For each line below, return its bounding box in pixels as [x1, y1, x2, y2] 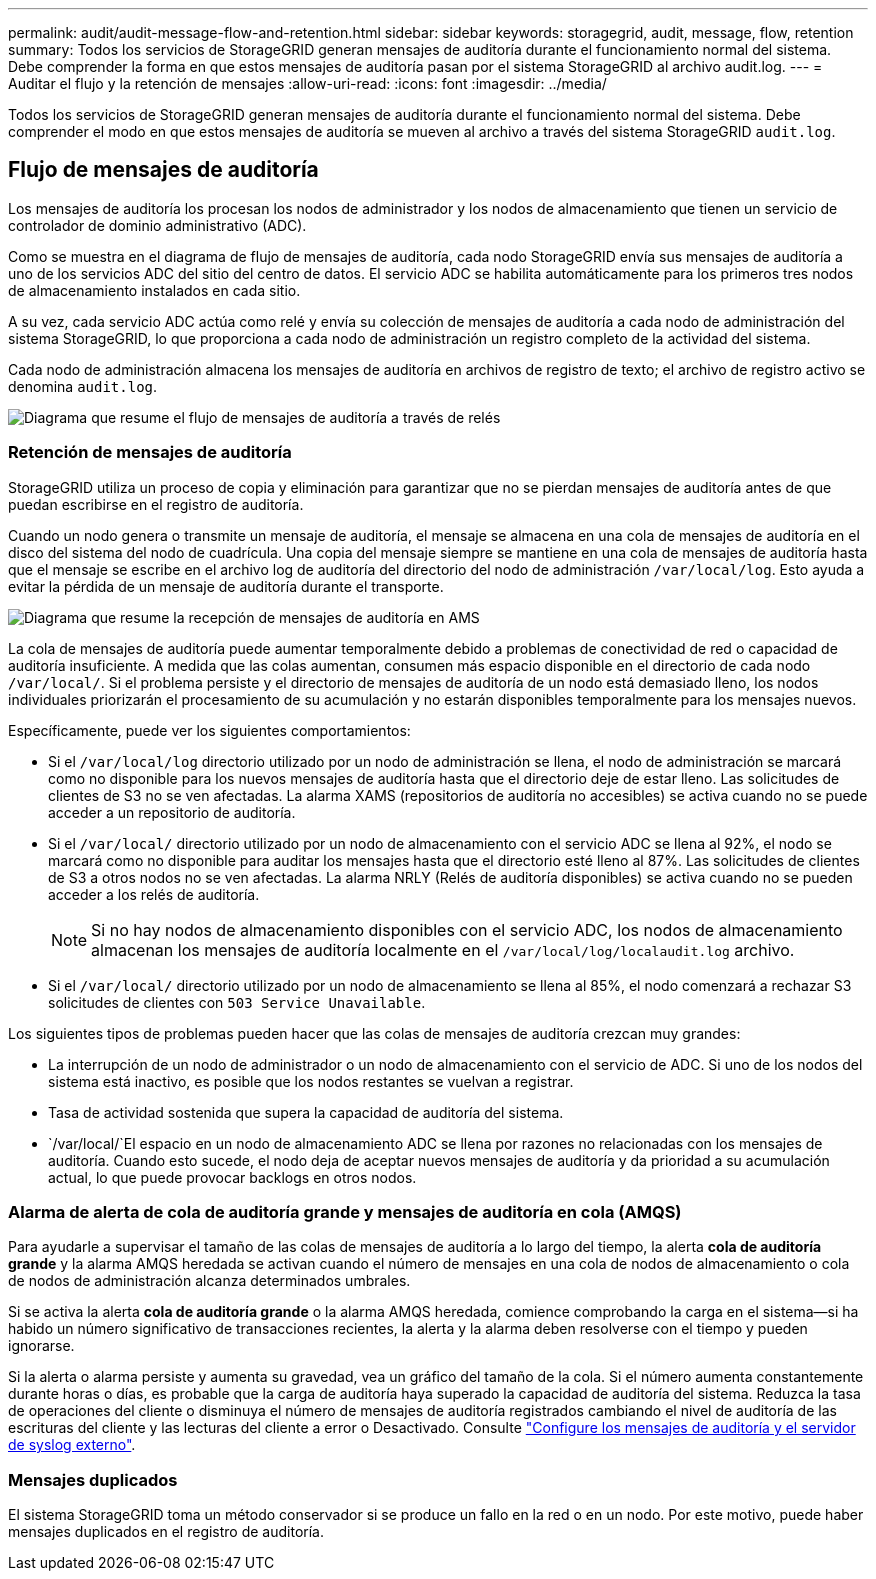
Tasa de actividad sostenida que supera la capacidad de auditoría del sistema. [48, 1103, 564, 1121]
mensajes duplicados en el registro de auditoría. [8, 1523, 325, 1541]
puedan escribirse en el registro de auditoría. [8, 495, 304, 513]
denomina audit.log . [8, 377, 158, 395]
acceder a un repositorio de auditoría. [48, 803, 296, 821]
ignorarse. [8, 1337, 75, 1355]
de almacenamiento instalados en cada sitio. [8, 281, 301, 299]
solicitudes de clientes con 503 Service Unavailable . [48, 993, 426, 1011]
